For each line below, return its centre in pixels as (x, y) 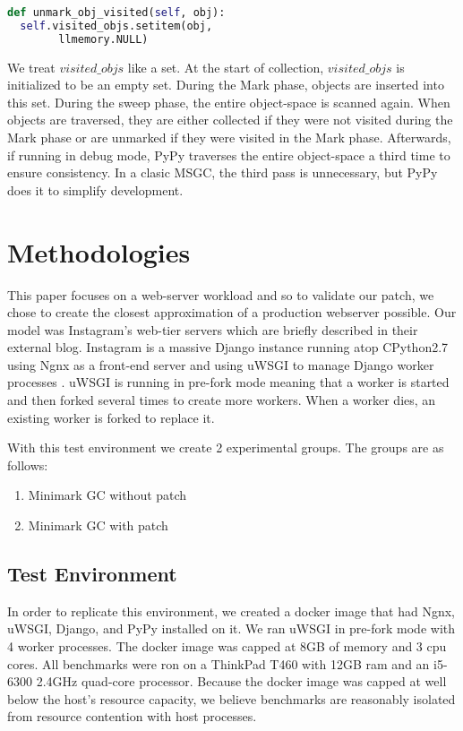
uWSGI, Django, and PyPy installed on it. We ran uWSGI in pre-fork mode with (231, 628)
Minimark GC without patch (107, 495)
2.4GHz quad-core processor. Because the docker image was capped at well (241, 681)
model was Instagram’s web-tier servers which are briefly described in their (213, 329)
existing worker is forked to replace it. (111, 417)
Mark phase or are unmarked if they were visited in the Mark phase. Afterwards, (229, 137)
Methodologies (99, 251)
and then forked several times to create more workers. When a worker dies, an (222, 400)
